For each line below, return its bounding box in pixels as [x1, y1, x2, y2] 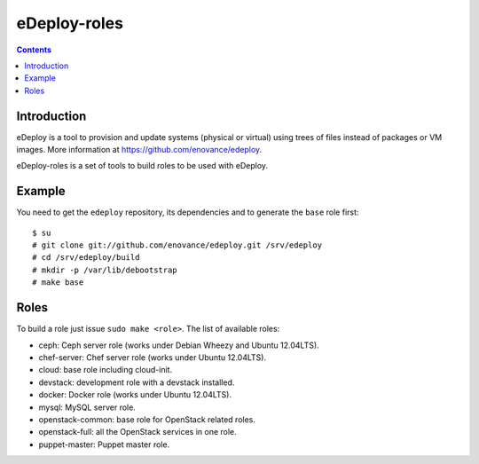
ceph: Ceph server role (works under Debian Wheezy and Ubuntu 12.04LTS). [38, 340, 319, 350]
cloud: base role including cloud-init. [38, 365, 173, 375]
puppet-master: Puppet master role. [38, 439, 170, 450]
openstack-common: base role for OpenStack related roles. [38, 413, 256, 425]
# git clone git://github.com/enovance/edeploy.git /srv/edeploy [32, 240, 323, 250]
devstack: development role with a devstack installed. [38, 377, 235, 388]
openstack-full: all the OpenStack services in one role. [38, 427, 237, 437]
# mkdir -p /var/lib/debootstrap [32, 264, 177, 275]
